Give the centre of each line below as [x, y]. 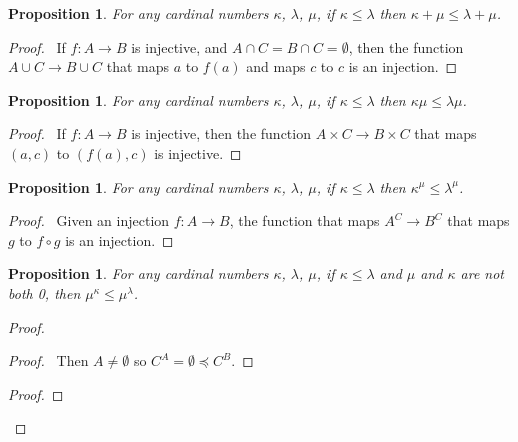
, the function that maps [304, 220]
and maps [276, 66]
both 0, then [44, 292]
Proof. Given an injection [89, 220]
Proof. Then [48, 360]
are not [482, 273]
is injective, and [179, 46]
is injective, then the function [221, 133]
